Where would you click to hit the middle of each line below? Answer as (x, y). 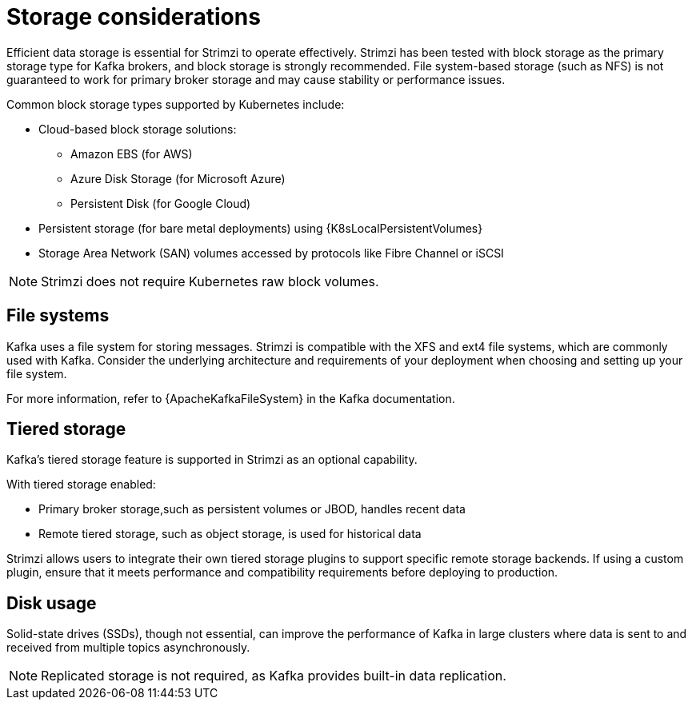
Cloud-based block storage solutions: (138, 129)
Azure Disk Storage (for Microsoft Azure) (178, 178)
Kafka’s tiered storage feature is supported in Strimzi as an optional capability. (212, 460)
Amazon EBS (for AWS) (132, 154)
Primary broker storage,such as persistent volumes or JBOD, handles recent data (252, 509)
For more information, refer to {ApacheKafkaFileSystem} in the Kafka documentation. (231, 398)
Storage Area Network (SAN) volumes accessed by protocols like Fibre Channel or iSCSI (271, 253)
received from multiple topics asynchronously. (128, 648)
